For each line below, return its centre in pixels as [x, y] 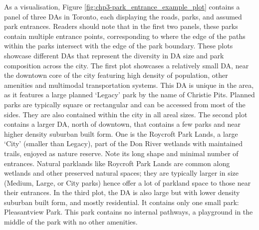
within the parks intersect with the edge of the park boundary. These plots [119, 46]
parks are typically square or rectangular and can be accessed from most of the [125, 104]
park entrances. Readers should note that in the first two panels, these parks [121, 26]
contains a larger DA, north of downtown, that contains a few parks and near [122, 124]
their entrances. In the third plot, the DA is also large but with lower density [122, 192]
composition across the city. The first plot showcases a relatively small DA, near [127, 65]
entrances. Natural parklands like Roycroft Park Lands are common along [117, 163]
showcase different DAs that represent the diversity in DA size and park [114, 55]
